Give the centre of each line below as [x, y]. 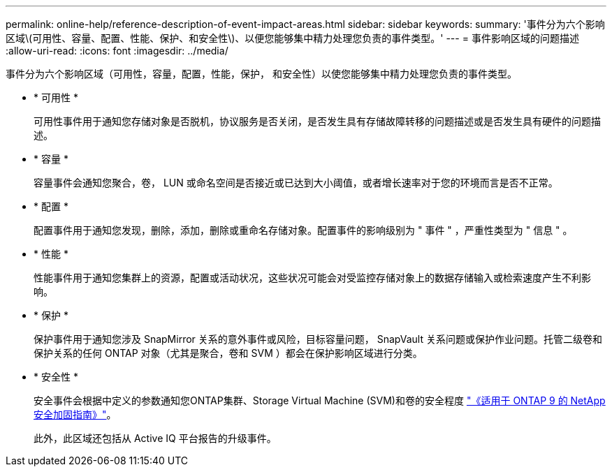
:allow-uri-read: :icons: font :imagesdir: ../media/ [117, 51]
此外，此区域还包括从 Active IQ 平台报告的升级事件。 [155, 438]
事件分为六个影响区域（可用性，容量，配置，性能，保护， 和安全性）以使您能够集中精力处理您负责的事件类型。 [261, 74]
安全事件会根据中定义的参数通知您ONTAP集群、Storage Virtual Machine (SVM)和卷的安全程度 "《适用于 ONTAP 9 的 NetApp [320, 400]
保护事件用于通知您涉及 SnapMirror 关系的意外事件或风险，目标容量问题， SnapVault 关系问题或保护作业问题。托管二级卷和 [318, 339]
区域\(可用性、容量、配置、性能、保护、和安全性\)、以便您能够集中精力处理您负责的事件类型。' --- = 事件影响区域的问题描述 [292, 38]
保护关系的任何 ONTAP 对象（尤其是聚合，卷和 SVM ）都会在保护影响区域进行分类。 [228, 353]
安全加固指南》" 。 [75, 414]
